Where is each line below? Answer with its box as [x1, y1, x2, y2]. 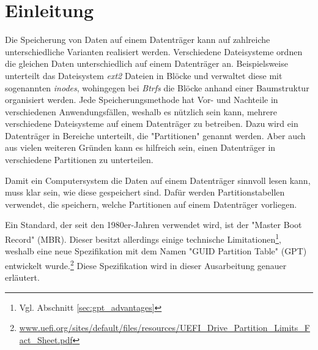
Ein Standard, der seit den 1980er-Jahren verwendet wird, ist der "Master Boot [5, 218, 302, 231]
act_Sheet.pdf [19, 333, 73, 346]
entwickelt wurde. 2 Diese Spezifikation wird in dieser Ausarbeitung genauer [5, 257, 287, 272]
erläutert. [5, 271, 40, 284]
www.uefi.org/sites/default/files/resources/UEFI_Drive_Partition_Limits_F [19, 321, 310, 334]
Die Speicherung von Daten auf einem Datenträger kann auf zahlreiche [5, 33, 270, 46]
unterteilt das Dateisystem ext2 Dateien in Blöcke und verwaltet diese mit [5, 69, 283, 82]
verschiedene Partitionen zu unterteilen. [5, 153, 153, 166]
